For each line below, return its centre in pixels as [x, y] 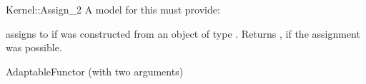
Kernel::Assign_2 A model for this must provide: [113, 9]
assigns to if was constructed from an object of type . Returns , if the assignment [183, 33]
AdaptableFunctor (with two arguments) [95, 71]
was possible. [34, 47]
